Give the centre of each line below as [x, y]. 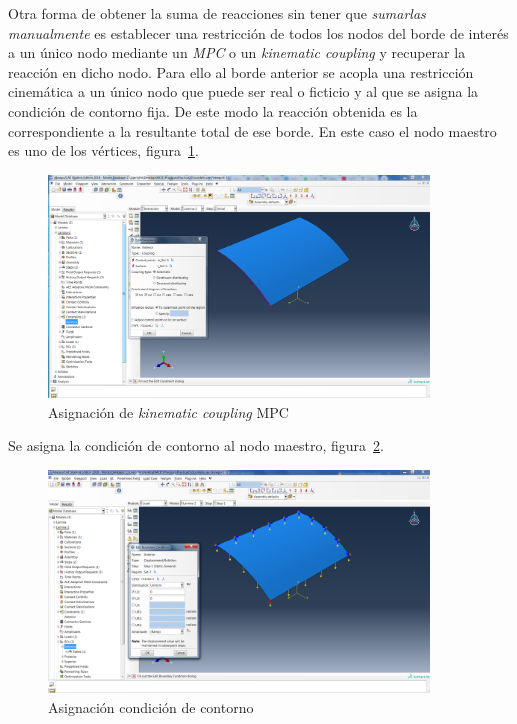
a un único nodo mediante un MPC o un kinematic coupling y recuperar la [237, 52]
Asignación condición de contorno [151, 706]
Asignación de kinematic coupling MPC [168, 411]
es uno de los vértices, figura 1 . [103, 150]
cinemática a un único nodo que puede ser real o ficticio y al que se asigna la [243, 91]
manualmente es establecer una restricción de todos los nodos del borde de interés [258, 32]
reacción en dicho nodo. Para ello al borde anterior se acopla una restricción [241, 71]
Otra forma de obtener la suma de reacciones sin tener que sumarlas [217, 13]
